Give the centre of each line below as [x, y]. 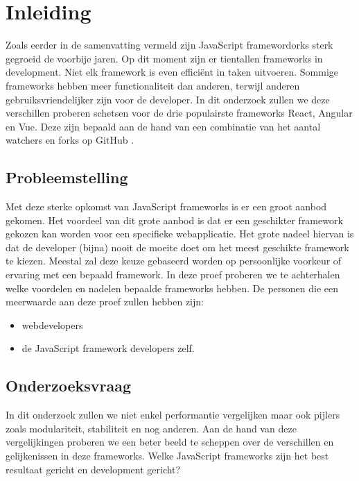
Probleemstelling [67, 177]
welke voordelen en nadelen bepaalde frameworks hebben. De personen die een [172, 288]
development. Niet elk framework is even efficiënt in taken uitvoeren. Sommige [172, 72]
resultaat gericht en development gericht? [93, 469]
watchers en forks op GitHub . [70, 140]
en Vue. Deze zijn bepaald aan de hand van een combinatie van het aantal [163, 126]
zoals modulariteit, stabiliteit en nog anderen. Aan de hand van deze [151, 428]
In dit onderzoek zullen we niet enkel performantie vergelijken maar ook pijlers [173, 415]
